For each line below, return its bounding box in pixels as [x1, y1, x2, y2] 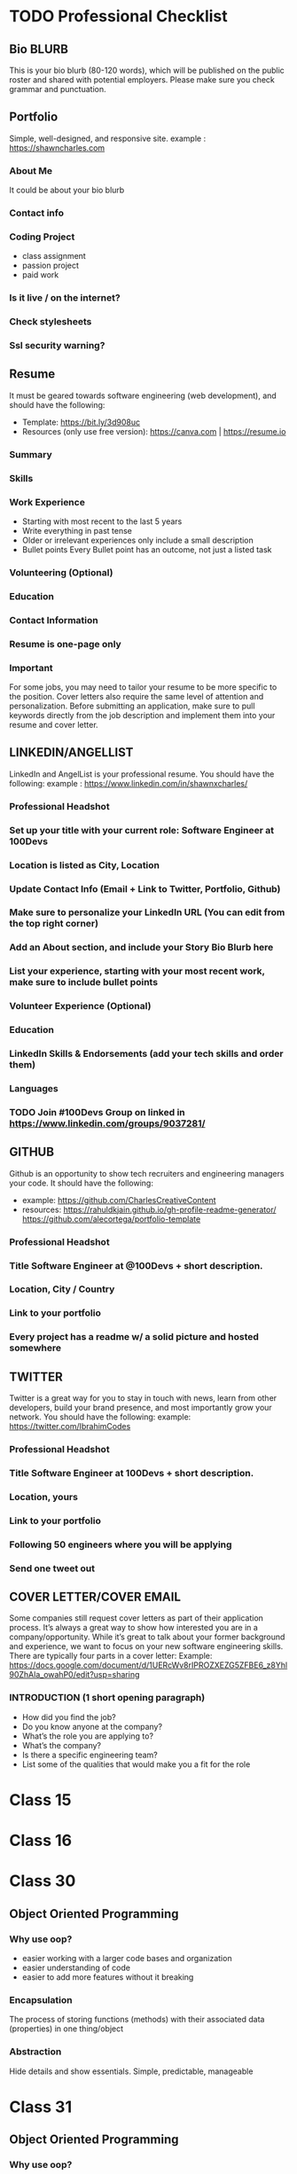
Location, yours [9, 1490, 78, 1503]
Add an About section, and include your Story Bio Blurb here [9, 942, 274, 954]
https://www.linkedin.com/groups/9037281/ [9, 1117, 206, 1130]
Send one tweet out [9, 1562, 96, 1575]
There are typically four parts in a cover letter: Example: [9, 1651, 213, 1662]
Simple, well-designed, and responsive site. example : [9, 133, 207, 144]
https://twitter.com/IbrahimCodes [9, 1421, 131, 1432]
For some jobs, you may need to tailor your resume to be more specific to [9, 682, 277, 692]
